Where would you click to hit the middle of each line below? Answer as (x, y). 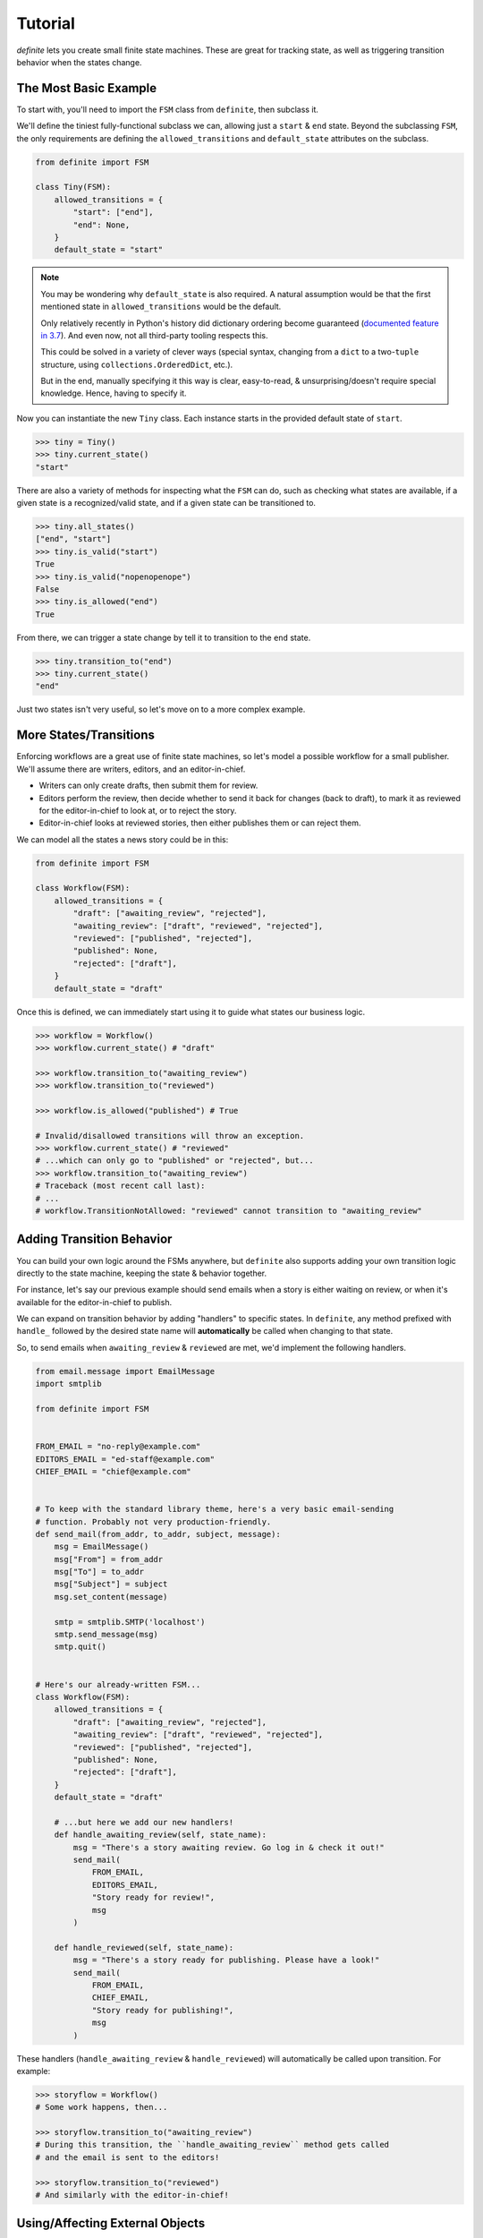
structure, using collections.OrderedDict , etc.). (137, 364)
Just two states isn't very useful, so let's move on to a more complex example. (161, 709)
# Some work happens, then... (102, 2107)
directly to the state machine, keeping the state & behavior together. (142, 1273)
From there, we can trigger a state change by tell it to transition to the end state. (164, 637)
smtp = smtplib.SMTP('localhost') (130, 1622)
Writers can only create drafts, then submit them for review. (148, 786)
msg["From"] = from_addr (109, 1559)
